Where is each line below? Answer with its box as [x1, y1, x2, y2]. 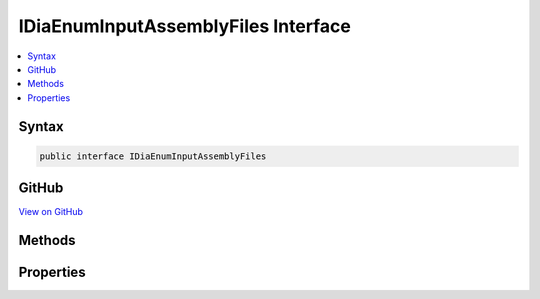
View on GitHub [18, 206, 84, 218]
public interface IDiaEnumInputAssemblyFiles [39, 150, 267, 162]
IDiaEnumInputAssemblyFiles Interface [18, 15, 352, 37]
